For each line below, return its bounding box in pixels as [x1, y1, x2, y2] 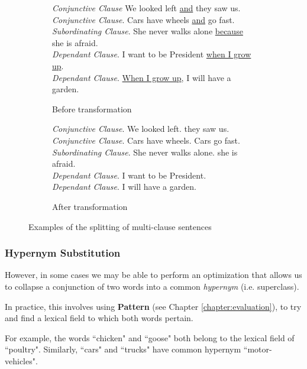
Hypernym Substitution [5, 245, 121, 260]
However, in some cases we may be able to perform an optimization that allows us [5, 268, 302, 281]
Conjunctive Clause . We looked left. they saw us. [52, 122, 230, 135]
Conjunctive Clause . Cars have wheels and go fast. [52, 13, 235, 25]
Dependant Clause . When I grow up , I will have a [52, 71, 231, 83]
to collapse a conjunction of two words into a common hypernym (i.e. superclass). [5, 280, 299, 292]
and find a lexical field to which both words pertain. [5, 312, 193, 324]
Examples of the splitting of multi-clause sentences [28, 220, 212, 232]
